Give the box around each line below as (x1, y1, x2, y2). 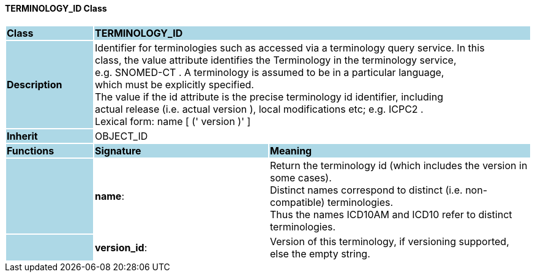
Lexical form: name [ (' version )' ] (94, 115, 251, 127)
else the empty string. (269, 247, 370, 260)
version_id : (94, 241, 148, 254)
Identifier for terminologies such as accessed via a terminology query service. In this (94, 41, 485, 54)
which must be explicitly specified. (94, 78, 254, 91)
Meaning (269, 144, 312, 157)
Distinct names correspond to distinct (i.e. (269, 183, 463, 196)
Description (7, 78, 62, 91)
